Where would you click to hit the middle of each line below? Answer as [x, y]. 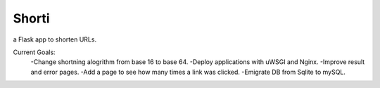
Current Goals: [34, 52]
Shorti [31, 18]
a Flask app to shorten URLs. [55, 39]
